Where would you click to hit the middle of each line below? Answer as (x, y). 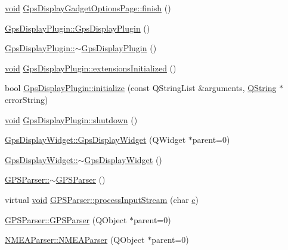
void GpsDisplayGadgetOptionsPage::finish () (88, 8)
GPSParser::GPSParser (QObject (66, 219)
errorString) (27, 99)
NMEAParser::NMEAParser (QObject (75, 240)
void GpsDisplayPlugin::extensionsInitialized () (91, 68)
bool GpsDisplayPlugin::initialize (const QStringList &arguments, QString (141, 88)
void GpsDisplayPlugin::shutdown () (71, 119)
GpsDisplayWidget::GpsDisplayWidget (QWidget (95, 140)
